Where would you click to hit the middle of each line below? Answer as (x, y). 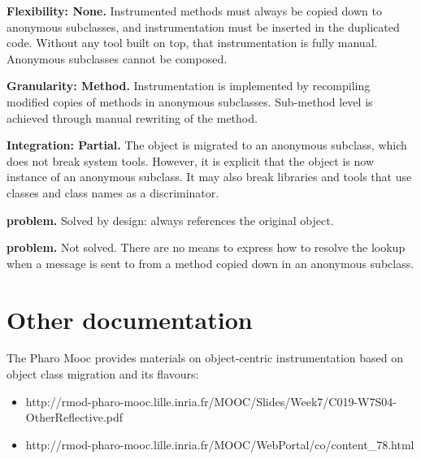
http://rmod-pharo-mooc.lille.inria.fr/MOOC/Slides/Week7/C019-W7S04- (211, 401)
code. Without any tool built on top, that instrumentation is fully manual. (192, 43)
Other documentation (130, 319)
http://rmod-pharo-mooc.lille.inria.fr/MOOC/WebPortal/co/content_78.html (220, 444)
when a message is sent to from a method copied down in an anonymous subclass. (210, 263)
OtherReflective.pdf (74, 417)
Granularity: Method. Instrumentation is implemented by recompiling (189, 86)
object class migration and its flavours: (103, 374)
